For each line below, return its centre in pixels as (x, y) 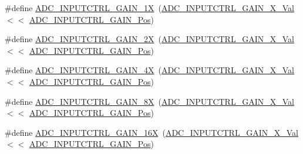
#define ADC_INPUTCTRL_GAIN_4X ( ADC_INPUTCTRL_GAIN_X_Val (149, 70)
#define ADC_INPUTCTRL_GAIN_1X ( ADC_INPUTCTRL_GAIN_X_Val (149, 8)
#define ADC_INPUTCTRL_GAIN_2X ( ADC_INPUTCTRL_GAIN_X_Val (149, 39)
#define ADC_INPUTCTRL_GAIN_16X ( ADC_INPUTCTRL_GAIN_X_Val (151, 132)
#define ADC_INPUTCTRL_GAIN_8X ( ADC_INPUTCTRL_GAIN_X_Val (149, 101)
